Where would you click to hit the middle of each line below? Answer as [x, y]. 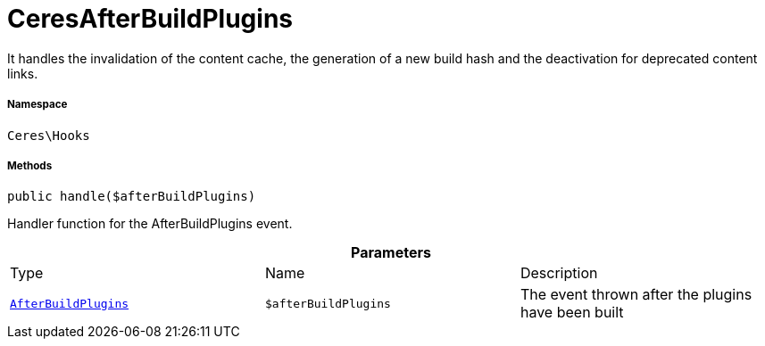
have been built [572, 313]
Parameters [391, 253]
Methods [30, 165]
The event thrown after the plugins [636, 295]
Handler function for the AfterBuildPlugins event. [150, 224]
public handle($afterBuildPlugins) [132, 197]
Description [559, 273]
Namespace [37, 105]
